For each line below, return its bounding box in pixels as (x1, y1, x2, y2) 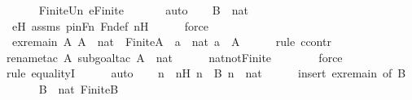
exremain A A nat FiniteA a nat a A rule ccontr (11, 33, 331, 50)
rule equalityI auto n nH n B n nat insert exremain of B (7, 65, 406, 81)
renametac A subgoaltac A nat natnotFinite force (7, 48, 343, 65)
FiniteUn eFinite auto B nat (38, 2, 248, 18)
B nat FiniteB (38, 80, 119, 97)
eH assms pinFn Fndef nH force (11, 17, 209, 34)
